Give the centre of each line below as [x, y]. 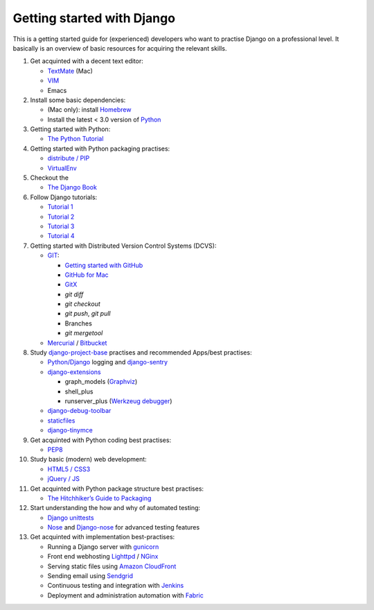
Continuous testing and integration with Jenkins [116, 586]
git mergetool [84, 333]
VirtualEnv [62, 168]
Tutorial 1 [60, 207]
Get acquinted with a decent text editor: [87, 61]
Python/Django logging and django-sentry [108, 362]
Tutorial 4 [61, 236]
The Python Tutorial [75, 139]
